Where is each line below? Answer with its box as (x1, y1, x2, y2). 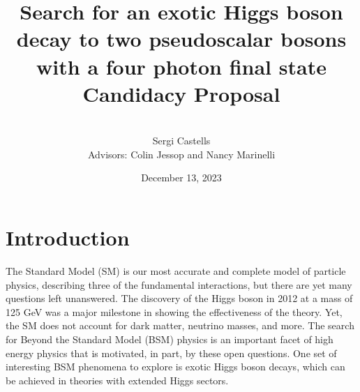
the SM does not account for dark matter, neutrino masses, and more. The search (6, 318, 354, 333)
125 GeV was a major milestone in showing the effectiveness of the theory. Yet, (6, 304, 343, 319)
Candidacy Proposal (82, 79, 280, 107)
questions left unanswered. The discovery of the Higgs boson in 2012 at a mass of (6, 291, 353, 306)
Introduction (6, 223, 130, 252)
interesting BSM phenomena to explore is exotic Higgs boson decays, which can (6, 359, 345, 374)
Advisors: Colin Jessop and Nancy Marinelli (87, 146, 276, 161)
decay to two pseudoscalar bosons (16, 24, 347, 53)
